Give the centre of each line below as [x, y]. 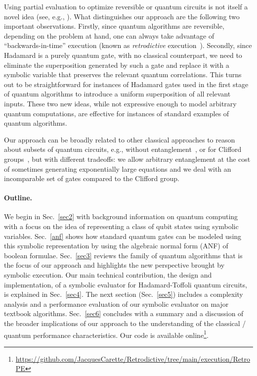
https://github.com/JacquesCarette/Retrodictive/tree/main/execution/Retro [133, 358]
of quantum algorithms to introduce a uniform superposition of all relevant [117, 94]
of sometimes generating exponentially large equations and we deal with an [118, 168]
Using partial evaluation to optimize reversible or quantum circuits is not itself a [126, 6]
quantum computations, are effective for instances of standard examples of [117, 113]
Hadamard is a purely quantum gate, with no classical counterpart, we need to [123, 55]
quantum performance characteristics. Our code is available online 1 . [106, 334]
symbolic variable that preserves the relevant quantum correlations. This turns [123, 74]
